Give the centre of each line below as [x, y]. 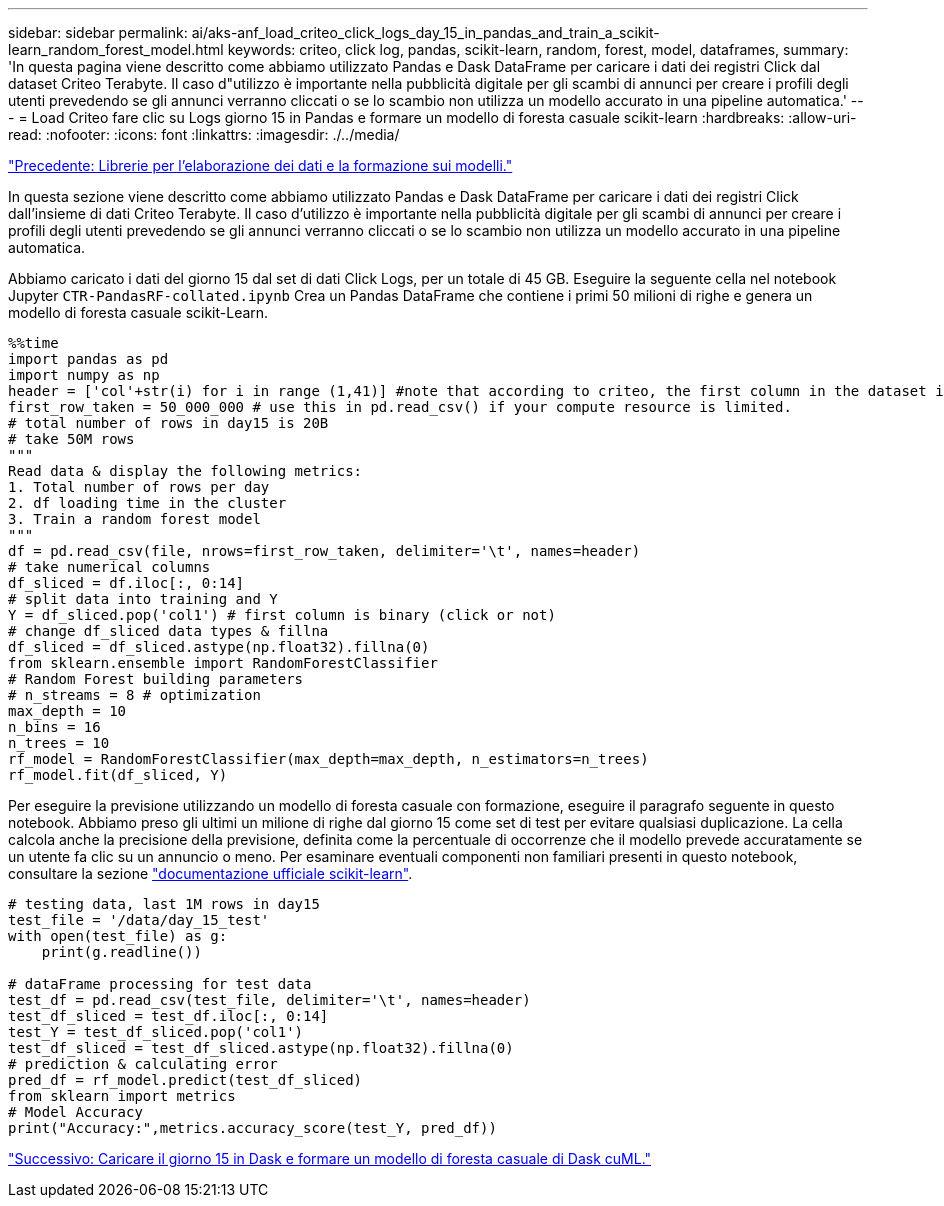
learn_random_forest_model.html [116, 49]
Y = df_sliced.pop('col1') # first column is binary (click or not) [282, 615]
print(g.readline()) [121, 952]
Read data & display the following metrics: [185, 471]
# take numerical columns [109, 567]
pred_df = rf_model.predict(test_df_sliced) [185, 1080]
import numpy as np [84, 375]
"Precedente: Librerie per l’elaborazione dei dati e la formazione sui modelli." [260, 165]
